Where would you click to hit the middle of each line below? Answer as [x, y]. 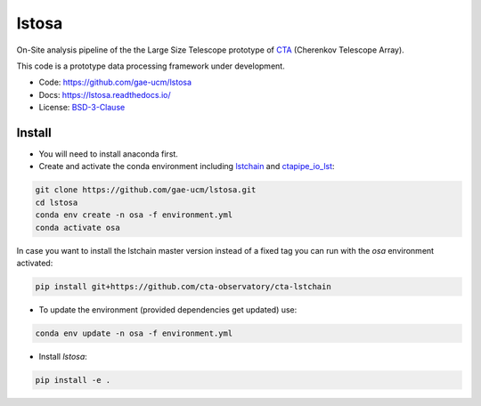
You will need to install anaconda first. [108, 154]
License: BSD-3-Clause [82, 108]
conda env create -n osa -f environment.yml [134, 215]
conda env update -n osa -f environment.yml [134, 333]
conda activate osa [77, 227]
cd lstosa [57, 202]
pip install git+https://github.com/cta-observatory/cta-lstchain [183, 286]
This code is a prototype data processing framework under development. [151, 66]
